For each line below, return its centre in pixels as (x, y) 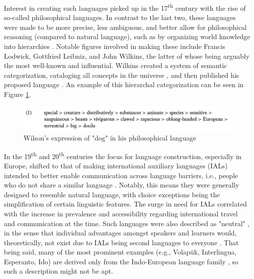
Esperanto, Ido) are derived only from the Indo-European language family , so (121, 261)
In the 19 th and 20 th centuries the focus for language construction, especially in (123, 155)
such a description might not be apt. (59, 271)
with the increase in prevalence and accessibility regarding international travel (121, 213)
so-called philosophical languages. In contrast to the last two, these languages (120, 17)
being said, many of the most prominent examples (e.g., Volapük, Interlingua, (120, 252)
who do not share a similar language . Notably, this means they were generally (122, 185)
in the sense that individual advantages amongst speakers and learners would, (120, 233)
